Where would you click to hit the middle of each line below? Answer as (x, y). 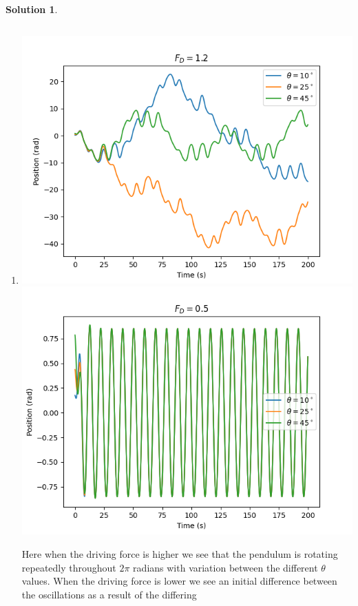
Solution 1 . (32, 9)
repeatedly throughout (69, 567)
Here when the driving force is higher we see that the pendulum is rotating (180, 554)
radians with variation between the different (225, 567)
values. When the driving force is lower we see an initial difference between (179, 581)
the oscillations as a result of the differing (109, 594)
